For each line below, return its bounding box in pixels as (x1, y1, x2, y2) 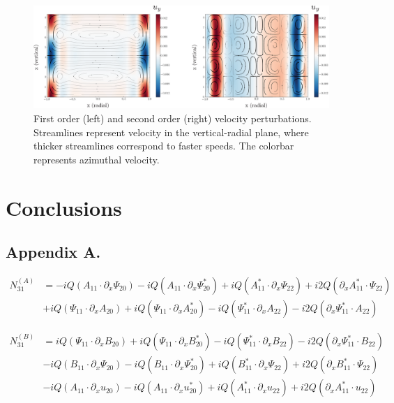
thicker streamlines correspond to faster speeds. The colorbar (33, 138, 294, 153)
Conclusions (6, 193, 122, 221)
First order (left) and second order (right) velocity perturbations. (33, 111, 312, 125)
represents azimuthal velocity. (33, 152, 160, 166)
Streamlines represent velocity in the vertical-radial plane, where (33, 124, 309, 139)
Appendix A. (6, 241, 101, 263)
